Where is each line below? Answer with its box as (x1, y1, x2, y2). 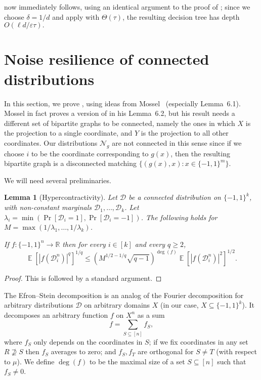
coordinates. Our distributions (4, 137, 98, 148)
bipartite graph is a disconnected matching (4, 158, 137, 168)
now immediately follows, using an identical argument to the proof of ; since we (4, 2, 250, 12)
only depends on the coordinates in (33, 336, 143, 347)
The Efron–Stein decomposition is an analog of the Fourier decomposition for (4, 289, 244, 300)
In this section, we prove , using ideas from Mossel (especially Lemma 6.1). (4, 98, 241, 108)
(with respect (216, 346, 257, 357)
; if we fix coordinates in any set (149, 336, 248, 347)
